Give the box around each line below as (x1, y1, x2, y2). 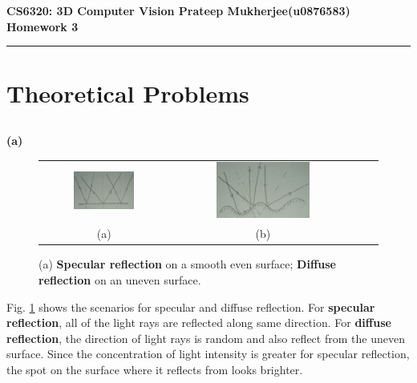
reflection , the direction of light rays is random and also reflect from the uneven (6, 329, 405, 346)
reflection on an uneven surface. (38, 272, 201, 288)
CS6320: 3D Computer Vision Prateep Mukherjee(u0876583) (6, 2, 350, 18)
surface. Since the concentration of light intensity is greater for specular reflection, (6, 345, 410, 362)
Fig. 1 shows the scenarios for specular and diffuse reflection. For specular (6, 298, 375, 315)
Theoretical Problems (6, 77, 249, 110)
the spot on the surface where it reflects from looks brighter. (6, 361, 303, 377)
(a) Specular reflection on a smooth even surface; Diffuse (38, 256, 336, 272)
